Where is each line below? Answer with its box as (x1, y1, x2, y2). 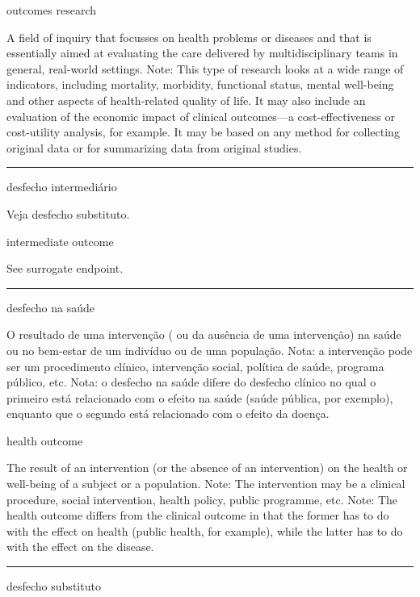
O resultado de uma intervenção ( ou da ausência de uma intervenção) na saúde (6, 326, 401, 343)
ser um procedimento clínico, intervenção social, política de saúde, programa (6, 357, 384, 374)
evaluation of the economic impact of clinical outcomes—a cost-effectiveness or (6, 107, 395, 124)
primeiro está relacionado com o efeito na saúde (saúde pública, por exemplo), (6, 389, 393, 406)
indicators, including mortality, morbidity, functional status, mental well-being (6, 76, 394, 93)
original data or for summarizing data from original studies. (6, 139, 302, 156)
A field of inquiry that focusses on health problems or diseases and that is (6, 28, 372, 45)
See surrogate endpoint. (6, 260, 124, 277)
